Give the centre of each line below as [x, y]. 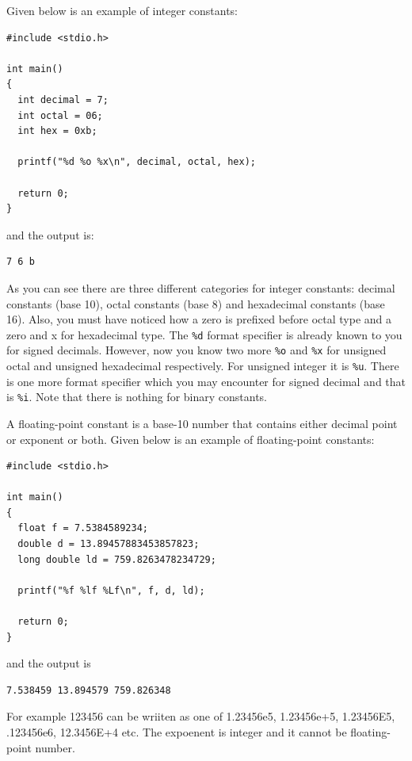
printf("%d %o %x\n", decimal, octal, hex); [137, 162]
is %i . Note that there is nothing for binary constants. [137, 397]
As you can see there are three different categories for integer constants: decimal [201, 287]
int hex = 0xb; [57, 131]
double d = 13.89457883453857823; [109, 544]
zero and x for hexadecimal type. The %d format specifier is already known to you [204, 334]
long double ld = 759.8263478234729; [117, 559]
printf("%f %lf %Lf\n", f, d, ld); [111, 590]
